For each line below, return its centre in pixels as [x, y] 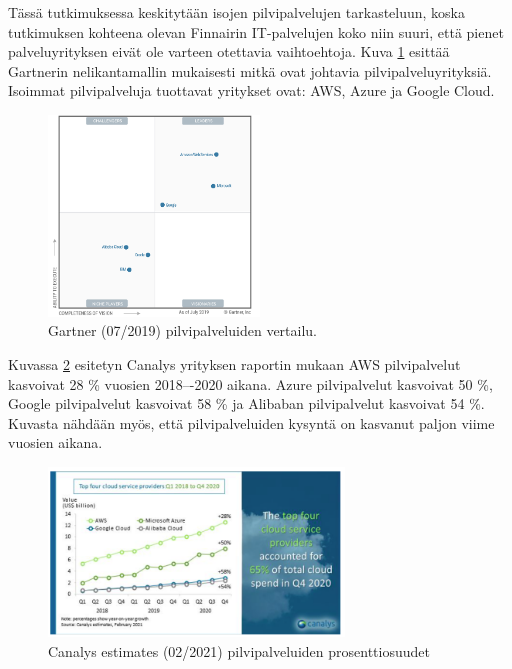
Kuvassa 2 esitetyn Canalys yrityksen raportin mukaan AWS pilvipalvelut [234, 364]
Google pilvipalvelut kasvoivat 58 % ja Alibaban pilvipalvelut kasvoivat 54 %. [246, 403]
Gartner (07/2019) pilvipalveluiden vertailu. [182, 330]
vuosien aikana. [55, 442]
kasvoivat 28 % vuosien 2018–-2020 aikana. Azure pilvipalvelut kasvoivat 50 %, [250, 383]
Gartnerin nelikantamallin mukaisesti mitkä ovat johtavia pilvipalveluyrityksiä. [250, 70]
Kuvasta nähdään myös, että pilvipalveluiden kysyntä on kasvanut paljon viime [251, 422]
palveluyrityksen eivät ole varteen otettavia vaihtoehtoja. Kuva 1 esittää [229, 51]
